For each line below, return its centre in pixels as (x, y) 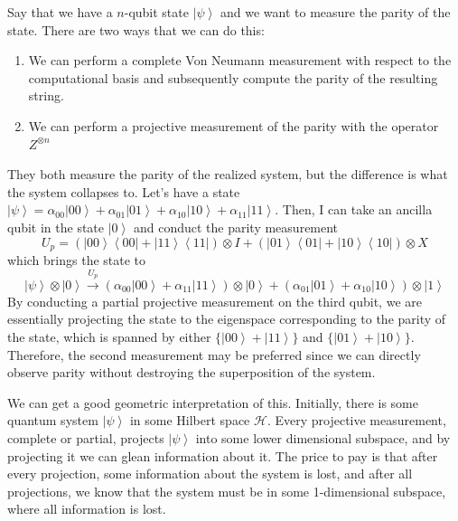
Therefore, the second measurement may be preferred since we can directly (214, 354)
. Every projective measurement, (356, 420)
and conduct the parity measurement (236, 227)
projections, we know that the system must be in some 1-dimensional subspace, (227, 491)
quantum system (53, 420)
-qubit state (156, 12)
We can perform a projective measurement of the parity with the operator (234, 125)
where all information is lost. (87, 509)
